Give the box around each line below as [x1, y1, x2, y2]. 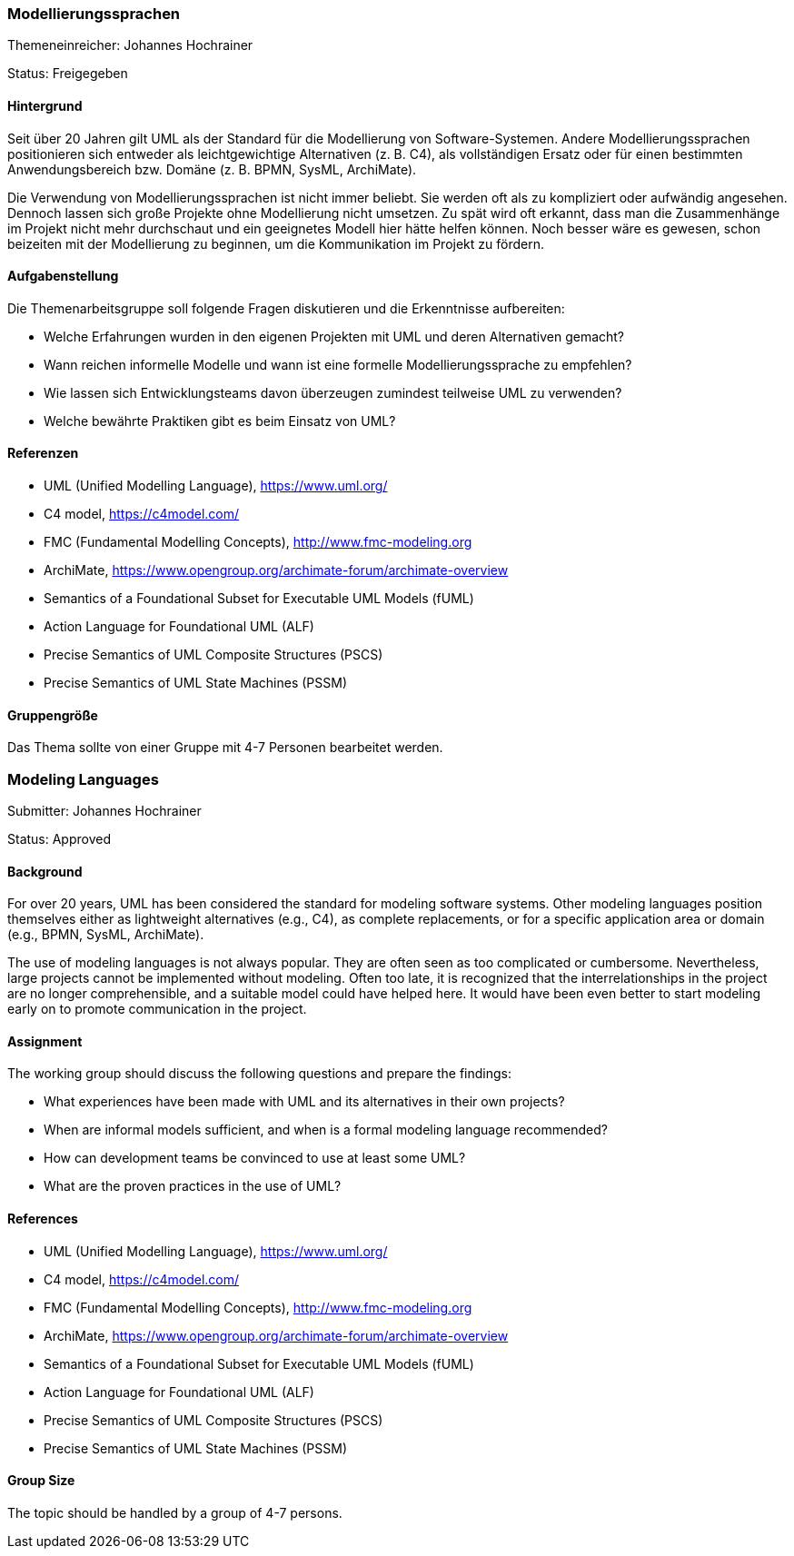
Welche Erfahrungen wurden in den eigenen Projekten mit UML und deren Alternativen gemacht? [44, 328, 625, 344]
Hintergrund [7, 97, 83, 114]
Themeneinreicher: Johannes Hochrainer [7, 37, 253, 54]
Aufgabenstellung [7, 268, 119, 284]
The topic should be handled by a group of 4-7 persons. [7, 1504, 342, 1521]
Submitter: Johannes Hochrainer [7, 803, 202, 818]
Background [7, 863, 83, 879]
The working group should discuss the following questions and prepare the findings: [7, 1065, 511, 1082]
